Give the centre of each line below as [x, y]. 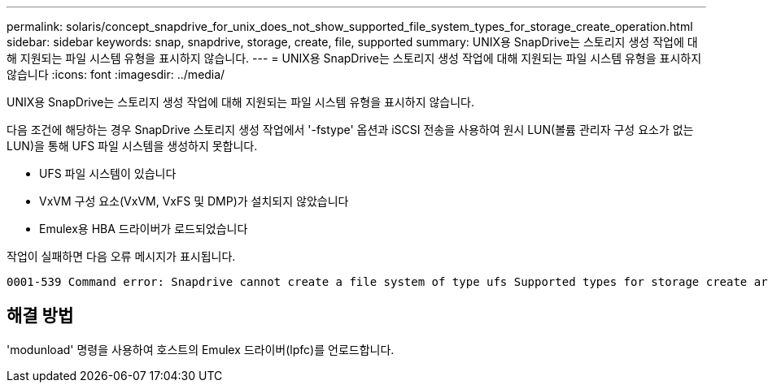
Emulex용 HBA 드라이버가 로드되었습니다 [144, 229]
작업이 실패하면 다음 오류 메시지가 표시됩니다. [121, 256]
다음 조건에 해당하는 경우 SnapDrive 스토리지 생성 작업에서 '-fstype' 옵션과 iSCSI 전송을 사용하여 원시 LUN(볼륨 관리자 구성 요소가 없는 [350, 130]
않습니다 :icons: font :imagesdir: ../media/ [116, 74]
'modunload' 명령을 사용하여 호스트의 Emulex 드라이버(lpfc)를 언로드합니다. [201, 349]
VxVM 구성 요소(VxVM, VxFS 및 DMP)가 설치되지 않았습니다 [194, 201]
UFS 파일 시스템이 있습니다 [108, 173]
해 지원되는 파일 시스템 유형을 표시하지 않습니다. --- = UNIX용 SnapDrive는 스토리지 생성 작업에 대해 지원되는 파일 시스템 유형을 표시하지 [354, 58]
